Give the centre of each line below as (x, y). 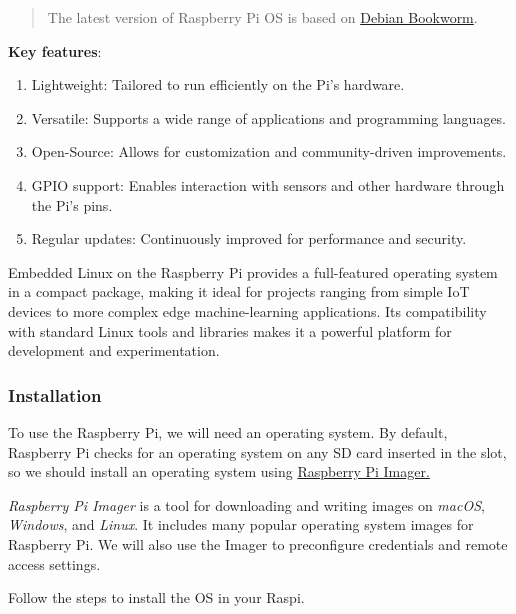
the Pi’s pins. (72, 204)
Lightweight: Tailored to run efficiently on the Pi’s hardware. (218, 84)
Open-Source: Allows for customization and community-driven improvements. (269, 151)
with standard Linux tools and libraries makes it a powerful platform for (230, 330)
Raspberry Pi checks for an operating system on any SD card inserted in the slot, (257, 451)
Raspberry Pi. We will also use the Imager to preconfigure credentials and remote (258, 543)
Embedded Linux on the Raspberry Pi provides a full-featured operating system (253, 271)
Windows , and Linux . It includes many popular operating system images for (241, 524)
